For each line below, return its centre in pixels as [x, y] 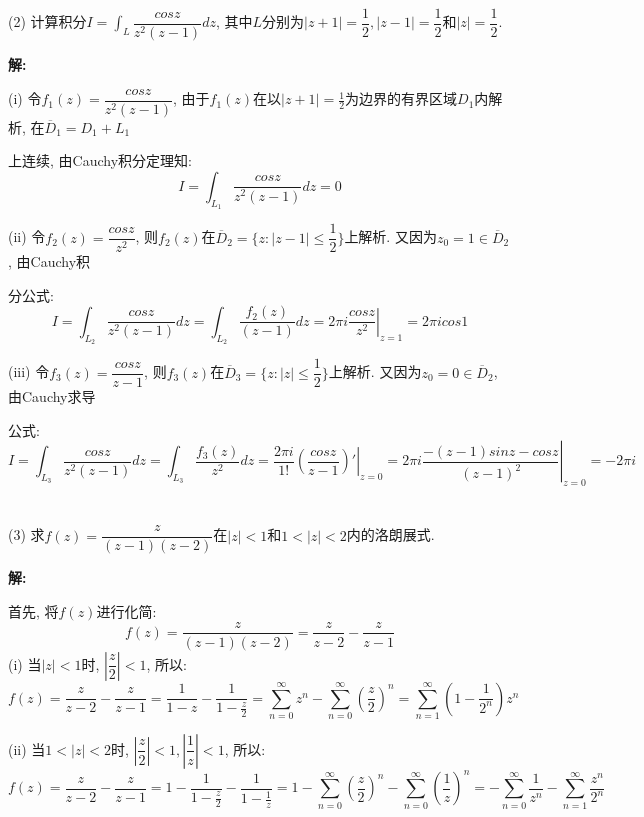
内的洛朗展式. [390, 534]
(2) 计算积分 [47, 21]
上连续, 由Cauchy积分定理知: [100, 160]
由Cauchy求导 [52, 396]
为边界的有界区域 [401, 98]
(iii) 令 [29, 371]
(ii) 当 [27, 748]
